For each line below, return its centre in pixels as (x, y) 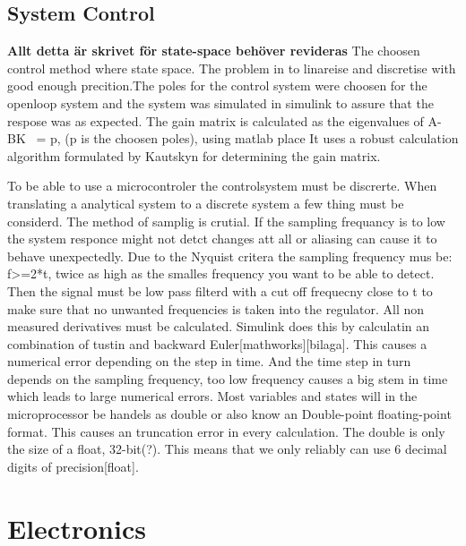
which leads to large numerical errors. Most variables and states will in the (212, 396)
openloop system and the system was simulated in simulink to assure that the (220, 102)
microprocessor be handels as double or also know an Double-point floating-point (229, 414)
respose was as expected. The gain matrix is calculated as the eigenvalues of (216, 120)
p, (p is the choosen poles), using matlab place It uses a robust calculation (255, 138)
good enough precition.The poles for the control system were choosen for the (217, 85)
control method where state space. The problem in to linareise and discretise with (232, 68)
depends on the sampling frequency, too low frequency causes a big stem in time (228, 378)
